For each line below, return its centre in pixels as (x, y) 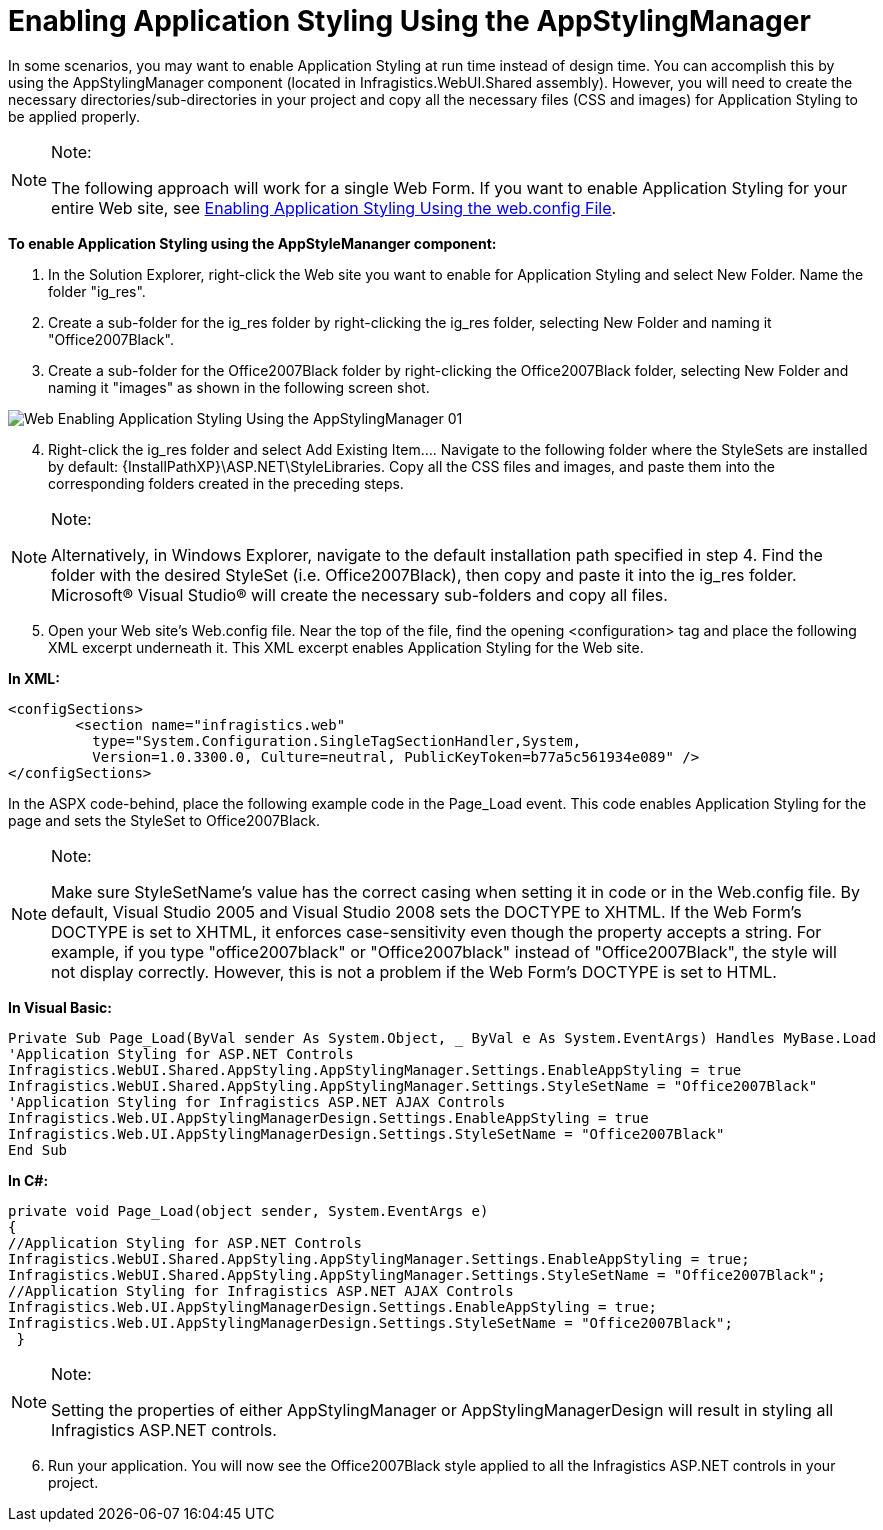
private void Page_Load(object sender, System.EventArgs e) (248, 1210)
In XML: (34, 678)
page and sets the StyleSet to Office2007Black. (164, 820)
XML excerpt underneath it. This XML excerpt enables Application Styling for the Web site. (346, 647)
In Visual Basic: (60, 1007)
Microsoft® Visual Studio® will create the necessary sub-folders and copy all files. (359, 594)
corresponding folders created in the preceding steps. (226, 483)
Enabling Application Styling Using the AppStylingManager (409, 21)
